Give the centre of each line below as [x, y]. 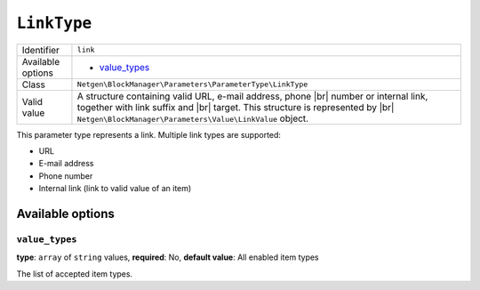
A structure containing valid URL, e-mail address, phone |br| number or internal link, [252, 96]
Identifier [40, 50]
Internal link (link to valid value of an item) [115, 189]
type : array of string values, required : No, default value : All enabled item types [168, 257]
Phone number [66, 176]
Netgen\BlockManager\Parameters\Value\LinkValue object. [193, 118]
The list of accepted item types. [75, 274]
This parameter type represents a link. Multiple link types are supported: [149, 134]
